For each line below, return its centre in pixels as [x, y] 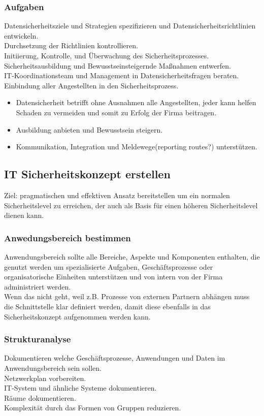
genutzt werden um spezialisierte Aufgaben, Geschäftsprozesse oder [109, 266]
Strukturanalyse [38, 339]
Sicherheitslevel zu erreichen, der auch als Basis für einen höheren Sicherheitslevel [131, 205]
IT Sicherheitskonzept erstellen [87, 174]
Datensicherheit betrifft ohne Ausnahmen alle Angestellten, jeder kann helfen [136, 102]
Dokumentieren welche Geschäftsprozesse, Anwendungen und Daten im [115, 358]
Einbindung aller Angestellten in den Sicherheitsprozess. [91, 85]
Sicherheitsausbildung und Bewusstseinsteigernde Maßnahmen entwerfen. [118, 65]
